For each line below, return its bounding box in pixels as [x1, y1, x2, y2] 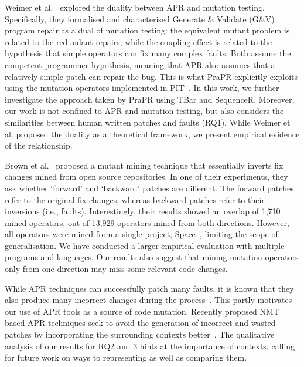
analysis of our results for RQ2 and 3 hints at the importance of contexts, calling [5, 339, 295, 352]
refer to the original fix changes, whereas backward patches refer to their [5, 193, 265, 206]
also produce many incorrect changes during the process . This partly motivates [5, 294, 292, 306]
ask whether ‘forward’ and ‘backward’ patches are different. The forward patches [5, 181, 294, 194]
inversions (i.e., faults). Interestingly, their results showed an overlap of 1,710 [5, 205, 281, 217]
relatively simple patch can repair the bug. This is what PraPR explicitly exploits [5, 70, 298, 82]
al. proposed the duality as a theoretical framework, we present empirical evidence [5, 127, 300, 140]
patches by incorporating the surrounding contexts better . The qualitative [5, 328, 275, 341]
